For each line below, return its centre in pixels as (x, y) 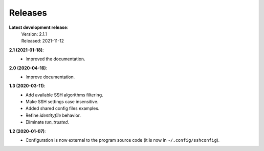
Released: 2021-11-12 (43, 41)
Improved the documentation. (55, 59)
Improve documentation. (50, 77)
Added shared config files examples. (63, 108)
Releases (28, 13)
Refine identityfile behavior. (53, 115)
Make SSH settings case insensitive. (62, 102)
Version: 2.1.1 (34, 34)
